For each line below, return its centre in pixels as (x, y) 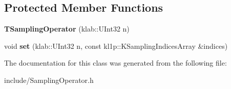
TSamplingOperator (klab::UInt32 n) (67, 29)
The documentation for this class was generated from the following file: (115, 63)
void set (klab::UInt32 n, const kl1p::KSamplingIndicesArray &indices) (116, 46)
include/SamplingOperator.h (49, 80)
